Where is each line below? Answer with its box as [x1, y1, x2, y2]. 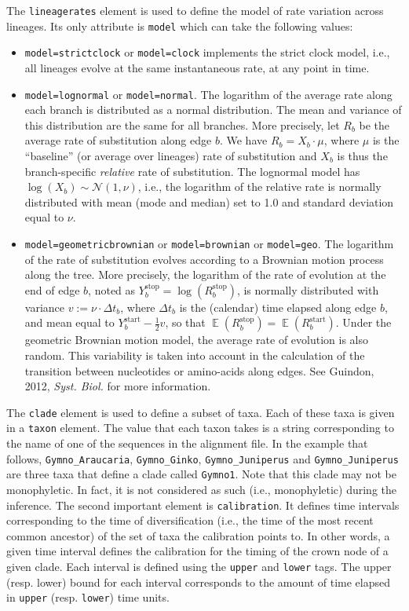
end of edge [24, 281, 80, 298]
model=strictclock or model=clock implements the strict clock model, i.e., [24, 44, 390, 60]
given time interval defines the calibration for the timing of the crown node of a [6, 543, 389, 559]
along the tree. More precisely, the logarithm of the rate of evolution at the [24, 266, 386, 283]
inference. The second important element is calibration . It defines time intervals [6, 496, 400, 513]
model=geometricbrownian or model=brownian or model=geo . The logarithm [24, 235, 394, 251]
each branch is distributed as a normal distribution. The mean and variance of [24, 101, 402, 118]
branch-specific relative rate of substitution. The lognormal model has [24, 163, 360, 179]
